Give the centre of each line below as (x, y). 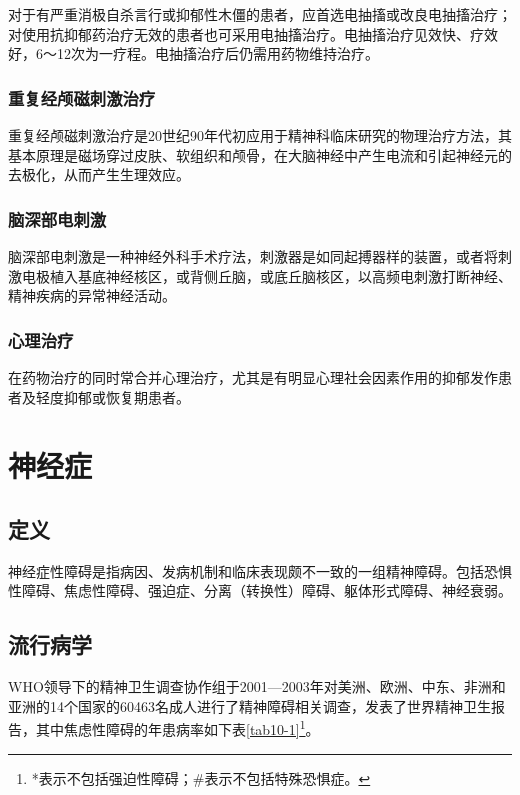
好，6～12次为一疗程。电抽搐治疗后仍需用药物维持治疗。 (193, 53)
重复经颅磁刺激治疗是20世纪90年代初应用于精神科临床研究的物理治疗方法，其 (260, 135)
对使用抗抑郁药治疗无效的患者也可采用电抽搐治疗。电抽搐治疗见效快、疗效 (253, 33)
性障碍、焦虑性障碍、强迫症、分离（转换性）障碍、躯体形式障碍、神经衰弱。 (260, 590)
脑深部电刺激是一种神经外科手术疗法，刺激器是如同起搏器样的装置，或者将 (253, 256)
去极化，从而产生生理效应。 (99, 174)
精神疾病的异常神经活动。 (92, 295)
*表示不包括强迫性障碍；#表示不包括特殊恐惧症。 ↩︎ (201, 777)
